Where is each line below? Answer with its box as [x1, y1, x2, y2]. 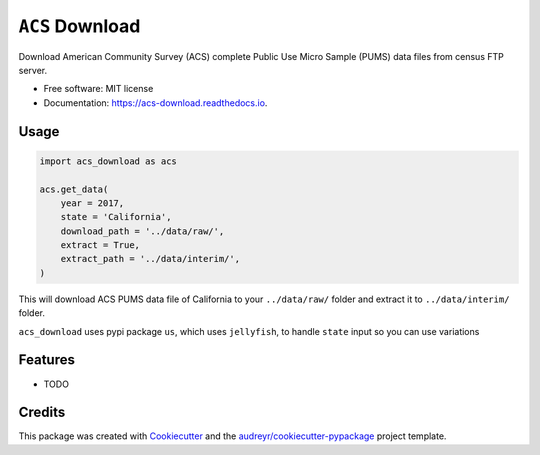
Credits [18, 404, 66, 421]
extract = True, [60, 240, 140, 251]
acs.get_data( [39, 183, 109, 195]
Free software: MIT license [43, 83, 154, 95]
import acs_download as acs [39, 155, 177, 167]
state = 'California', [60, 211, 172, 223]
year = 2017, [60, 197, 125, 209]
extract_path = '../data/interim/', [60, 253, 240, 265]
